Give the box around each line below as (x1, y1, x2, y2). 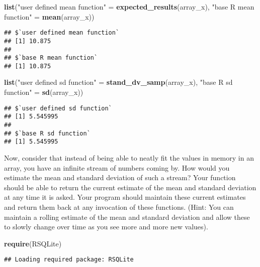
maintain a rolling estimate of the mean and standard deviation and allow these (4, 211, 250, 222)
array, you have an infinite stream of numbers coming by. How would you (4, 162, 230, 173)
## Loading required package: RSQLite (4, 256, 134, 263)
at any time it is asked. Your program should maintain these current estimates (4, 192, 246, 202)
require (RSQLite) (4, 238, 62, 248)
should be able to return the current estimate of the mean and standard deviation (4, 182, 256, 192)
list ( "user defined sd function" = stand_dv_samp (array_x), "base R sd (4, 77, 233, 87)
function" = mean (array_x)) (4, 11, 95, 22)
